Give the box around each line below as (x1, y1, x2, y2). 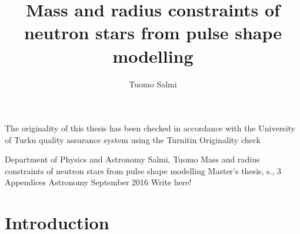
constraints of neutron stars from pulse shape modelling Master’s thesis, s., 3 (5, 164, 282, 177)
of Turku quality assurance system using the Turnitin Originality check (5, 133, 261, 145)
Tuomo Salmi (129, 77, 177, 90)
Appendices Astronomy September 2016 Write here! (5, 176, 192, 188)
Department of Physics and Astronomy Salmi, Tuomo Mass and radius (5, 153, 260, 165)
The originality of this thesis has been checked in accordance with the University (5, 122, 295, 134)
